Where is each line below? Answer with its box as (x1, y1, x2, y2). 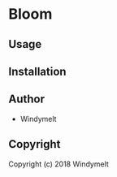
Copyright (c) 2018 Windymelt (8, 159, 110, 169)
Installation (8, 64, 67, 78)
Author (8, 93, 45, 106)
